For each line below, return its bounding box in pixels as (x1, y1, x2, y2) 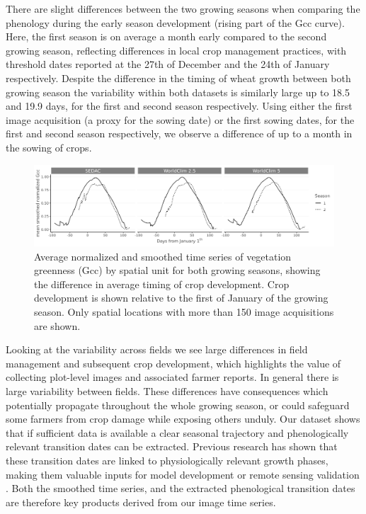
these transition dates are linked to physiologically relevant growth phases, (6, 452, 328, 467)
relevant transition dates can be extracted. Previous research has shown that (6, 439, 338, 454)
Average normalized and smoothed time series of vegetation (34, 249, 292, 263)
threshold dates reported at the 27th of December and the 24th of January (6, 57, 330, 72)
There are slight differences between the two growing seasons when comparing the (6, 1, 360, 16)
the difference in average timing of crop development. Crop (34, 276, 290, 291)
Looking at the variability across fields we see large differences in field (6, 342, 308, 357)
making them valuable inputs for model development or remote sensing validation (6, 467, 360, 481)
